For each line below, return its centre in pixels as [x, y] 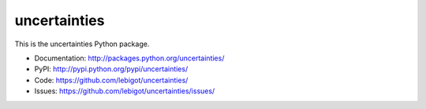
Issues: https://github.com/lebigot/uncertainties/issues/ [125, 91]
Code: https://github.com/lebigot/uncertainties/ [111, 80]
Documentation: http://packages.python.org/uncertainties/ [129, 58]
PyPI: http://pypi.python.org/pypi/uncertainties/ [111, 69]
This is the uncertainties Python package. [82, 44]
